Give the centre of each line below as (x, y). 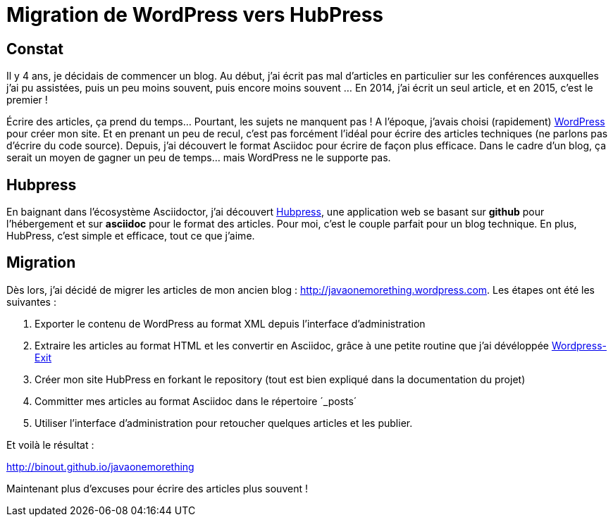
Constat (35, 49)
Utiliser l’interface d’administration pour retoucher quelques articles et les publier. (224, 423)
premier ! (27, 100)
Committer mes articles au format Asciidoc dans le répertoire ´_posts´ (196, 401)
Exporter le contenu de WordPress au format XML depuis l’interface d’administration (230, 323)
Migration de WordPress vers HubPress (195, 15)
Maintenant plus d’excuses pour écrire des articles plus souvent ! (157, 488)
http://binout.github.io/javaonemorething (100, 466)
